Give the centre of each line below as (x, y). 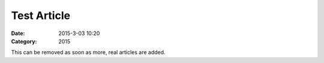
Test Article (41, 15)
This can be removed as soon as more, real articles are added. (88, 52)
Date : (18, 33)
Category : (24, 41)
